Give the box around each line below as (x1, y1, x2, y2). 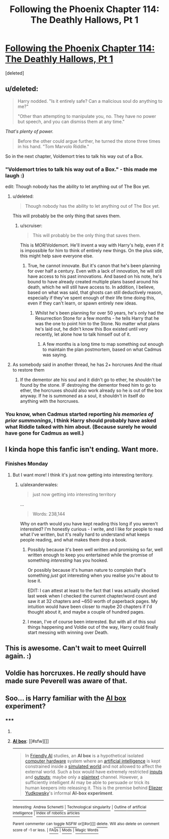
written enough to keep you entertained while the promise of (27, 552, 153, 558)
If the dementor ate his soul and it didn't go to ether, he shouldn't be (20, 377, 161, 383)
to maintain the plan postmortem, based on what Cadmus (42, 346, 162, 352)
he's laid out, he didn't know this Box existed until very (35, 326, 148, 332)
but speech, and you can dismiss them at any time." (17, 118, 125, 125)
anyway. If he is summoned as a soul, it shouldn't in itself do (20, 393, 145, 399)
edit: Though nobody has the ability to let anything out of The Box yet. (5, 184, 150, 190)
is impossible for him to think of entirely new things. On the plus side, (20, 248, 163, 254)
